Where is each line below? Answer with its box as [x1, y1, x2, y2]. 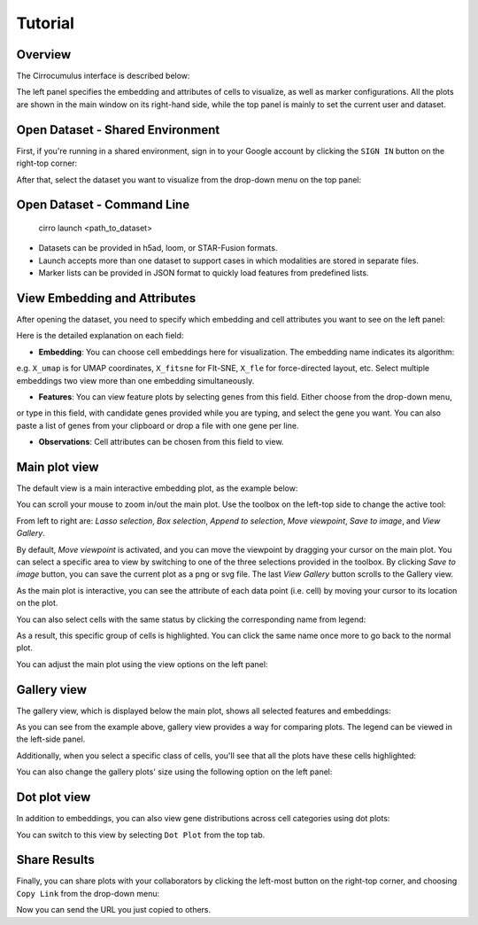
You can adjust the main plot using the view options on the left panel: [16, 658, 268, 669]
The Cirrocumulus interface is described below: [16, 71, 190, 82]
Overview [16, 47, 72, 62]
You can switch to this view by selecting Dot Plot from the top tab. [16, 829, 266, 840]
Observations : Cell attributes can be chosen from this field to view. [38, 437, 284, 447]
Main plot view [16, 459, 99, 474]
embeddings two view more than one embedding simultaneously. [16, 375, 255, 385]
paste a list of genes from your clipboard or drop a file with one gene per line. [16, 420, 299, 431]
